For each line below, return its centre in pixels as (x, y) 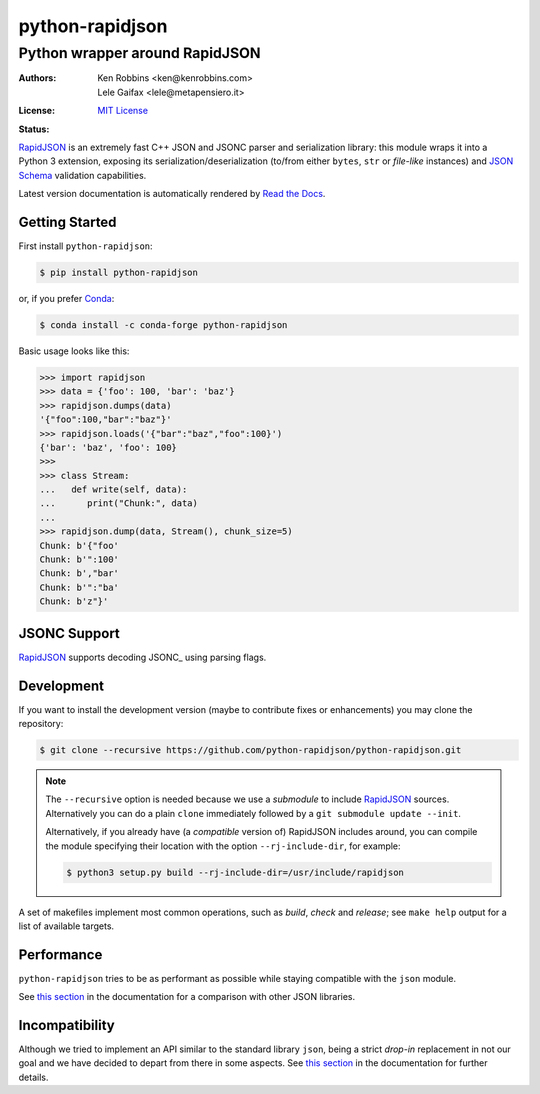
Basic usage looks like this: (74, 351)
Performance (60, 954)
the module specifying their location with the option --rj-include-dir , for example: (223, 846)
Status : (34, 129)
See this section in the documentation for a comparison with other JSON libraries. (187, 997)
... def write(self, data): (113, 489)
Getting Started (67, 221)
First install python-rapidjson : (86, 246)
